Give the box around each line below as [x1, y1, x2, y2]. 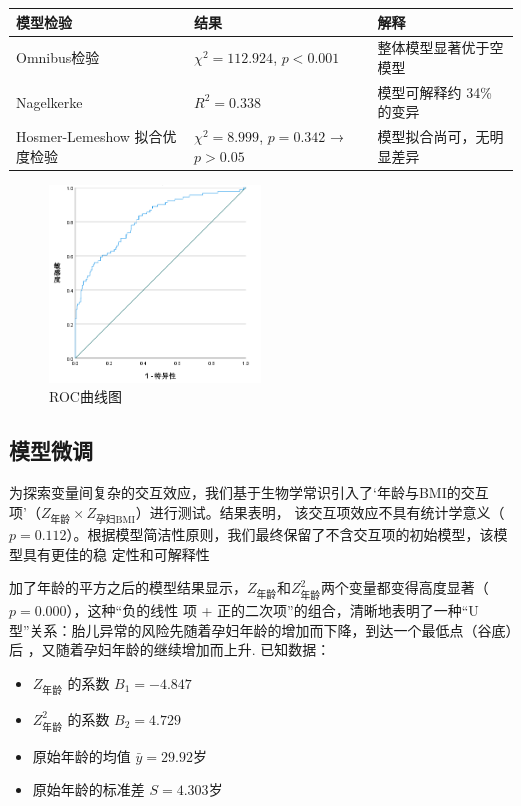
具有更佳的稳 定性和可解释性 [22, 543, 210, 564]
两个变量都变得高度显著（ [320, 577, 489, 598]
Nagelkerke [16, 91, 83, 112]
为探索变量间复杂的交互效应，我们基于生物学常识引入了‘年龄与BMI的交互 [9, 482, 489, 503]
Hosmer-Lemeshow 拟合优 [16, 126, 177, 147]
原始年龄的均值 [32, 745, 131, 766]
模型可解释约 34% [377, 81, 492, 102]
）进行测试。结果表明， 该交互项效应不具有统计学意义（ [135, 501, 505, 522]
